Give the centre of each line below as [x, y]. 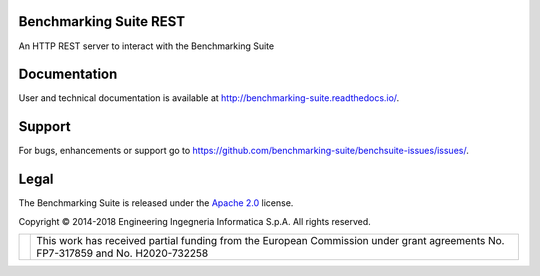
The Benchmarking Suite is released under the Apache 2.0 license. [156, 203]
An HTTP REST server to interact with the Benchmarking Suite [146, 46]
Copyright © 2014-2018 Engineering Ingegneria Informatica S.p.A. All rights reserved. [195, 221]
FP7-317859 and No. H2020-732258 [122, 253]
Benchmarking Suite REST [101, 21]
